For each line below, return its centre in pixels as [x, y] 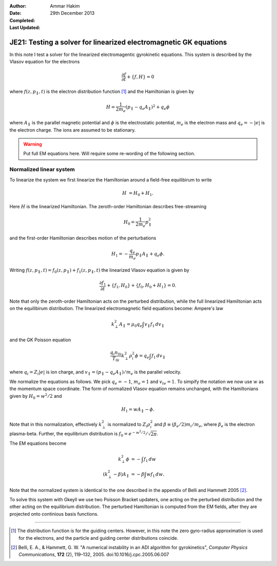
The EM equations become [38, 443]
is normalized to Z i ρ [129, 425]
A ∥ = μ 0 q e [131, 325]
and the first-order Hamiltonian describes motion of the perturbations [83, 238]
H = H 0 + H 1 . [138, 194]
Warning [33, 144]
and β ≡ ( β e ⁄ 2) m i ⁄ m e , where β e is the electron [204, 425]
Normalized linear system [42, 170]
